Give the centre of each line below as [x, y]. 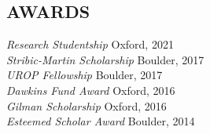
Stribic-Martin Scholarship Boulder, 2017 [105, 59]
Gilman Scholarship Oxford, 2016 [87, 105]
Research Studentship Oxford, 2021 [90, 44]
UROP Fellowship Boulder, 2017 [85, 75]
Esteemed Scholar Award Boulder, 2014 [101, 121]
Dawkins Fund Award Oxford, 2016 [91, 90]
